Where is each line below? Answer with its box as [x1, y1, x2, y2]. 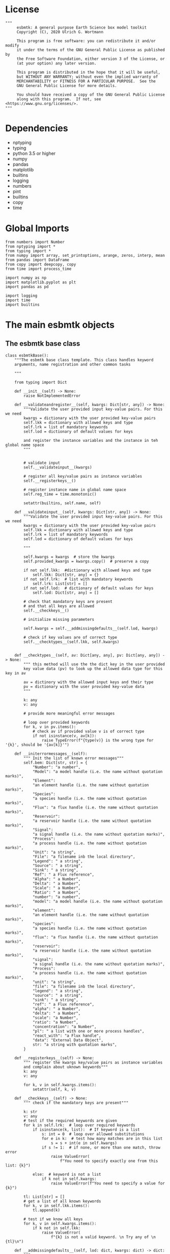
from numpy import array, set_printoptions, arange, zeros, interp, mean [5, 253, 165, 258]
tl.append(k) [32, 1207, 60, 1213]
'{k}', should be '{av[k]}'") [5, 742, 70, 747]
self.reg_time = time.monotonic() [23, 491, 97, 497]
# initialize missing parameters [23, 617, 95, 622]
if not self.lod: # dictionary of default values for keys [23, 586, 154, 591]
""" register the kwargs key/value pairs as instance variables [23, 1060, 163, 1065]
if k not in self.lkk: [32, 1225, 81, 1230]
